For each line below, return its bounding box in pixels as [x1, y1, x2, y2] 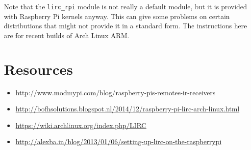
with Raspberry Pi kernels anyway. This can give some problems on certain [4, 11, 230, 21]
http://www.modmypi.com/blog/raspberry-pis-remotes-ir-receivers [15, 87, 216, 97]
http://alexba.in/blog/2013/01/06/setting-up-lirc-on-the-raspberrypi [15, 136, 222, 147]
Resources [4, 59, 73, 79]
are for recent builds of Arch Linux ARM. [4, 30, 129, 40]
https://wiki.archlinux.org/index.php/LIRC [15, 120, 147, 130]
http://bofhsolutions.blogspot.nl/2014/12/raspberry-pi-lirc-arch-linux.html [15, 104, 240, 114]
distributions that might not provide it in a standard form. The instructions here [4, 21, 247, 31]
